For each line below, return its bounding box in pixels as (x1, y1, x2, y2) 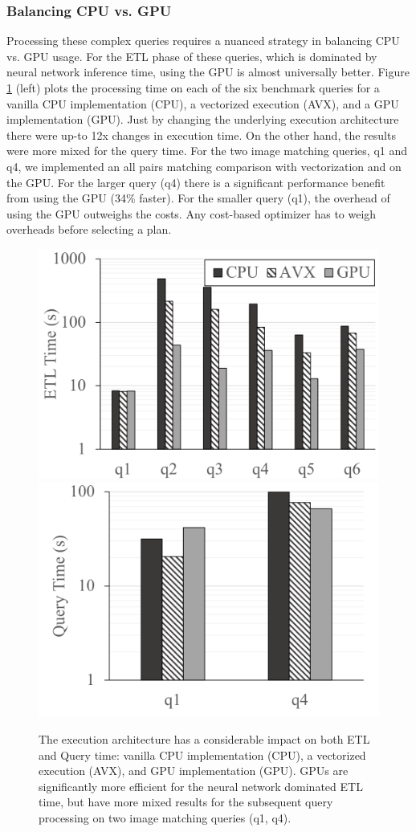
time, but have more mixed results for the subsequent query (39, 793, 333, 810)
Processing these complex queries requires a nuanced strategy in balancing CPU (6, 32, 400, 49)
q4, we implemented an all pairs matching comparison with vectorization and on (6, 157, 402, 174)
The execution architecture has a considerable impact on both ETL (39, 731, 370, 748)
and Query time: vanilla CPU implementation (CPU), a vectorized (39, 746, 366, 763)
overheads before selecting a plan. (6, 221, 172, 238)
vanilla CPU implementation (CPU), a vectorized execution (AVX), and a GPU (6, 95, 399, 112)
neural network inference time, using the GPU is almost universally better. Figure (6, 63, 410, 80)
